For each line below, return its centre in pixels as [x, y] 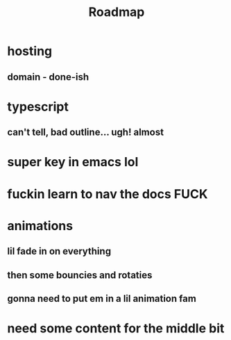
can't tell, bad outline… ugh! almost [86, 132]
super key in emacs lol [73, 162]
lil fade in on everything [59, 251]
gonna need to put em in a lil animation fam [102, 299]
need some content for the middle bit [116, 329]
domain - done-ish [48, 77]
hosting [30, 51]
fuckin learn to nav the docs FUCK [108, 194]
